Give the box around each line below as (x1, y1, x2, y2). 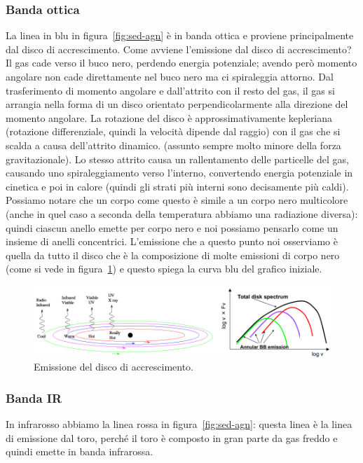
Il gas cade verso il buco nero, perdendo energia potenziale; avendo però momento (6, 55, 357, 70)
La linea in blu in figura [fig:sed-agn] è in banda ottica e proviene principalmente (6, 28, 354, 43)
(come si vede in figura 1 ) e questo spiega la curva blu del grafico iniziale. (6, 261, 322, 276)
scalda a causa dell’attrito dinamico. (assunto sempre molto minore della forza (6, 137, 341, 152)
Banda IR (6, 389, 62, 406)
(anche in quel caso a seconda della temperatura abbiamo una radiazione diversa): (6, 206, 358, 221)
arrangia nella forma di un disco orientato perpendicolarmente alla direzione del (6, 97, 348, 111)
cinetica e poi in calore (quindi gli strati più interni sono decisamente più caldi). (6, 179, 349, 193)
